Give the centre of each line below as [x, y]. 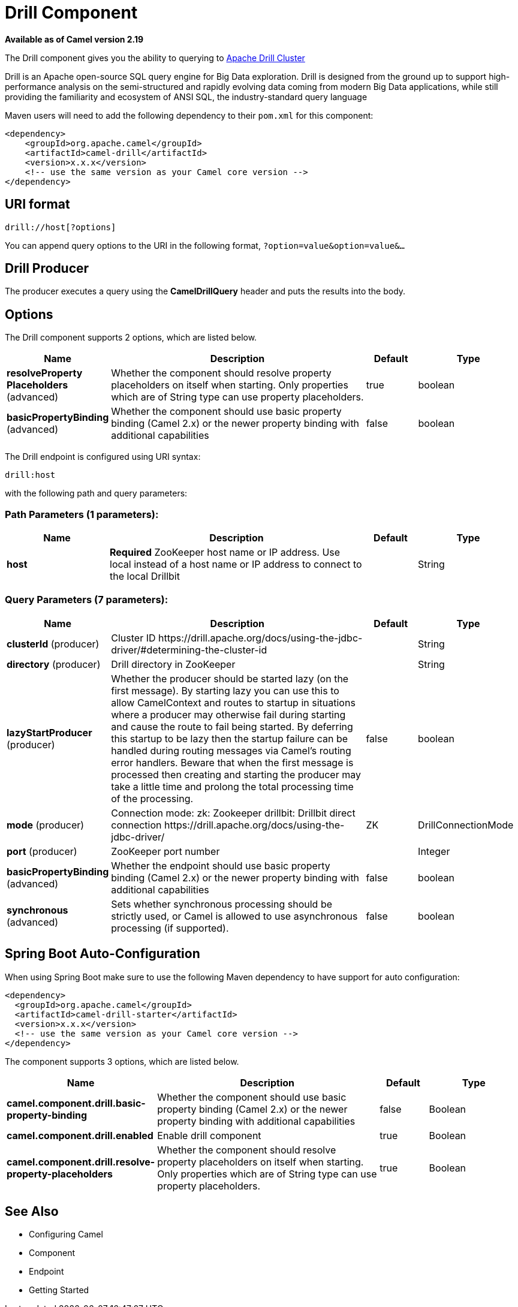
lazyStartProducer [49, 732]
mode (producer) [46, 825]
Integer [434, 851]
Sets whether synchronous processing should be [222, 904]
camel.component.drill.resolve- [81, 1162]
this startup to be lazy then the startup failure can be [230, 738]
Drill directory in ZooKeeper [173, 664]
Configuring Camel [66, 1234]
